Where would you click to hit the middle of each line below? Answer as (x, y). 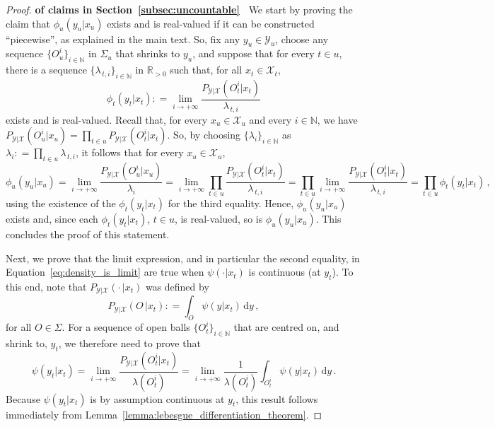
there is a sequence (46, 70)
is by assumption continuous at (157, 398)
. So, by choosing (204, 135)
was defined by (177, 286)
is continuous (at (285, 272)
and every (270, 119)
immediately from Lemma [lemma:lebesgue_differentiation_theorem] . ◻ (164, 414)
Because (23, 398)
